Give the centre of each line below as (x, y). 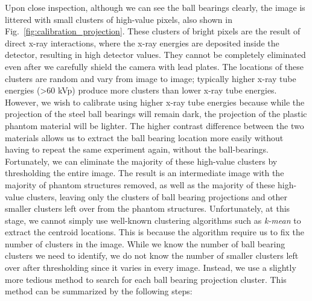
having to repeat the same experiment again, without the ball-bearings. (137, 149)
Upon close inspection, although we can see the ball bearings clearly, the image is (155, 7)
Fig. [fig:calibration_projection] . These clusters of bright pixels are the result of (153, 31)
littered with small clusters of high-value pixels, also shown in (119, 19)
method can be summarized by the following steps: (99, 291)
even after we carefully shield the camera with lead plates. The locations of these (154, 66)
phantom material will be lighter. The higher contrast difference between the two (154, 125)
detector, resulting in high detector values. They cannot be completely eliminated (155, 55)
